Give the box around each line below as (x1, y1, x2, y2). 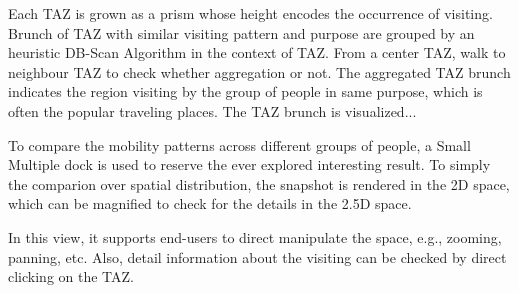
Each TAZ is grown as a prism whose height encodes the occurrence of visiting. (8, 3, 493, 23)
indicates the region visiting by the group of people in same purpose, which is (8, 81, 483, 102)
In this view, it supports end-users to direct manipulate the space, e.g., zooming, (8, 226, 502, 247)
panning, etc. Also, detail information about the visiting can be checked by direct (8, 246, 507, 267)
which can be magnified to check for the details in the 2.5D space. (8, 193, 412, 214)
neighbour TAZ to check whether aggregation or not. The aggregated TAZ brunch (8, 61, 511, 82)
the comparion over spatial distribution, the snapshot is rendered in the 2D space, (8, 173, 510, 194)
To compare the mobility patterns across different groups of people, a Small (8, 134, 471, 155)
